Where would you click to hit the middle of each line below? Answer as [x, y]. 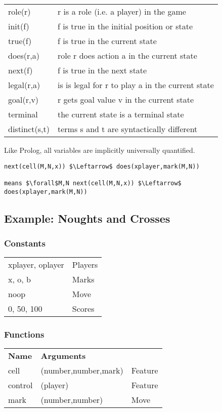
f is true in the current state [107, 41]
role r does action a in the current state [127, 55]
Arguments [63, 356]
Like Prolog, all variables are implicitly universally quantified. [100, 150]
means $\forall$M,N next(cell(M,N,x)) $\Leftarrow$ [93, 183]
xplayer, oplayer [36, 265]
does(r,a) [24, 55]
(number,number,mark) [82, 370]
